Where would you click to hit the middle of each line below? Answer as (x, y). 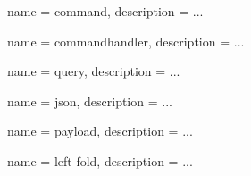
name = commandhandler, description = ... (126, 41)
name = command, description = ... (105, 11)
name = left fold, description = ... (100, 160)
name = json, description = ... (90, 101)
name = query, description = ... (94, 71)
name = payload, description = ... (100, 131)
